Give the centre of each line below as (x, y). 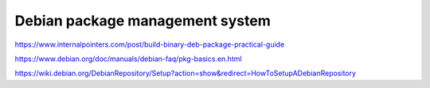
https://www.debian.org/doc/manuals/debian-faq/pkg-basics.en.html (128, 59)
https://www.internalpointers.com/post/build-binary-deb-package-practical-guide (150, 44)
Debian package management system (143, 21)
